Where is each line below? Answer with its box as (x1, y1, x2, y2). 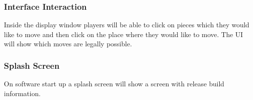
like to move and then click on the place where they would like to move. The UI (4, 29, 243, 39)
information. (4, 88, 41, 98)
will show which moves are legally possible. (4, 39, 132, 49)
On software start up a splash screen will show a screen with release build (4, 79, 225, 89)
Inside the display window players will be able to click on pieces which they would (4, 20, 250, 30)
